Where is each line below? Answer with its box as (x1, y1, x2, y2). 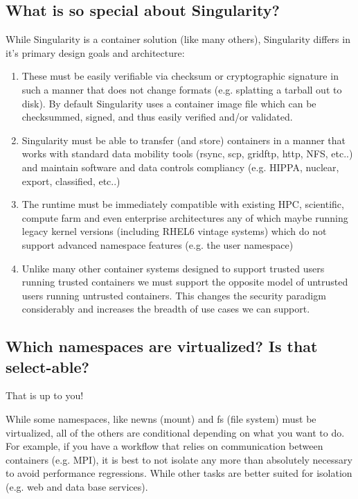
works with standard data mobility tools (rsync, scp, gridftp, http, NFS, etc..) (21, 146, 353, 161)
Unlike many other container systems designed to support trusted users (21, 261, 325, 275)
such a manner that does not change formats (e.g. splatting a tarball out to (21, 82, 342, 96)
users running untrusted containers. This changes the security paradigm (21, 288, 326, 302)
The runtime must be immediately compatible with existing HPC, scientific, (21, 197, 344, 211)
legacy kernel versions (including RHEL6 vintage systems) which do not (21, 224, 327, 238)
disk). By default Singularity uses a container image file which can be (21, 96, 316, 110)
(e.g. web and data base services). (6, 480, 148, 494)
